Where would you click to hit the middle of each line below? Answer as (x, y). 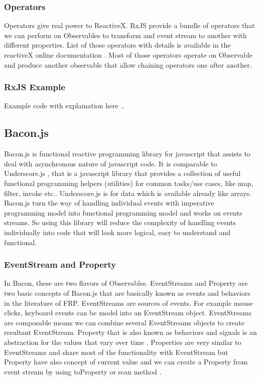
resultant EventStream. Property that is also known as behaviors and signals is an (130, 332)
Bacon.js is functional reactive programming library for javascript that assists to (127, 154)
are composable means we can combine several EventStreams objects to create (124, 322)
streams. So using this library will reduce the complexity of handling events (120, 222)
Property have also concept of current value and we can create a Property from (126, 362)
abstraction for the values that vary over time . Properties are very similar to (123, 342)
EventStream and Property (60, 264)
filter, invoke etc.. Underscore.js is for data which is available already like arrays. (128, 193)
